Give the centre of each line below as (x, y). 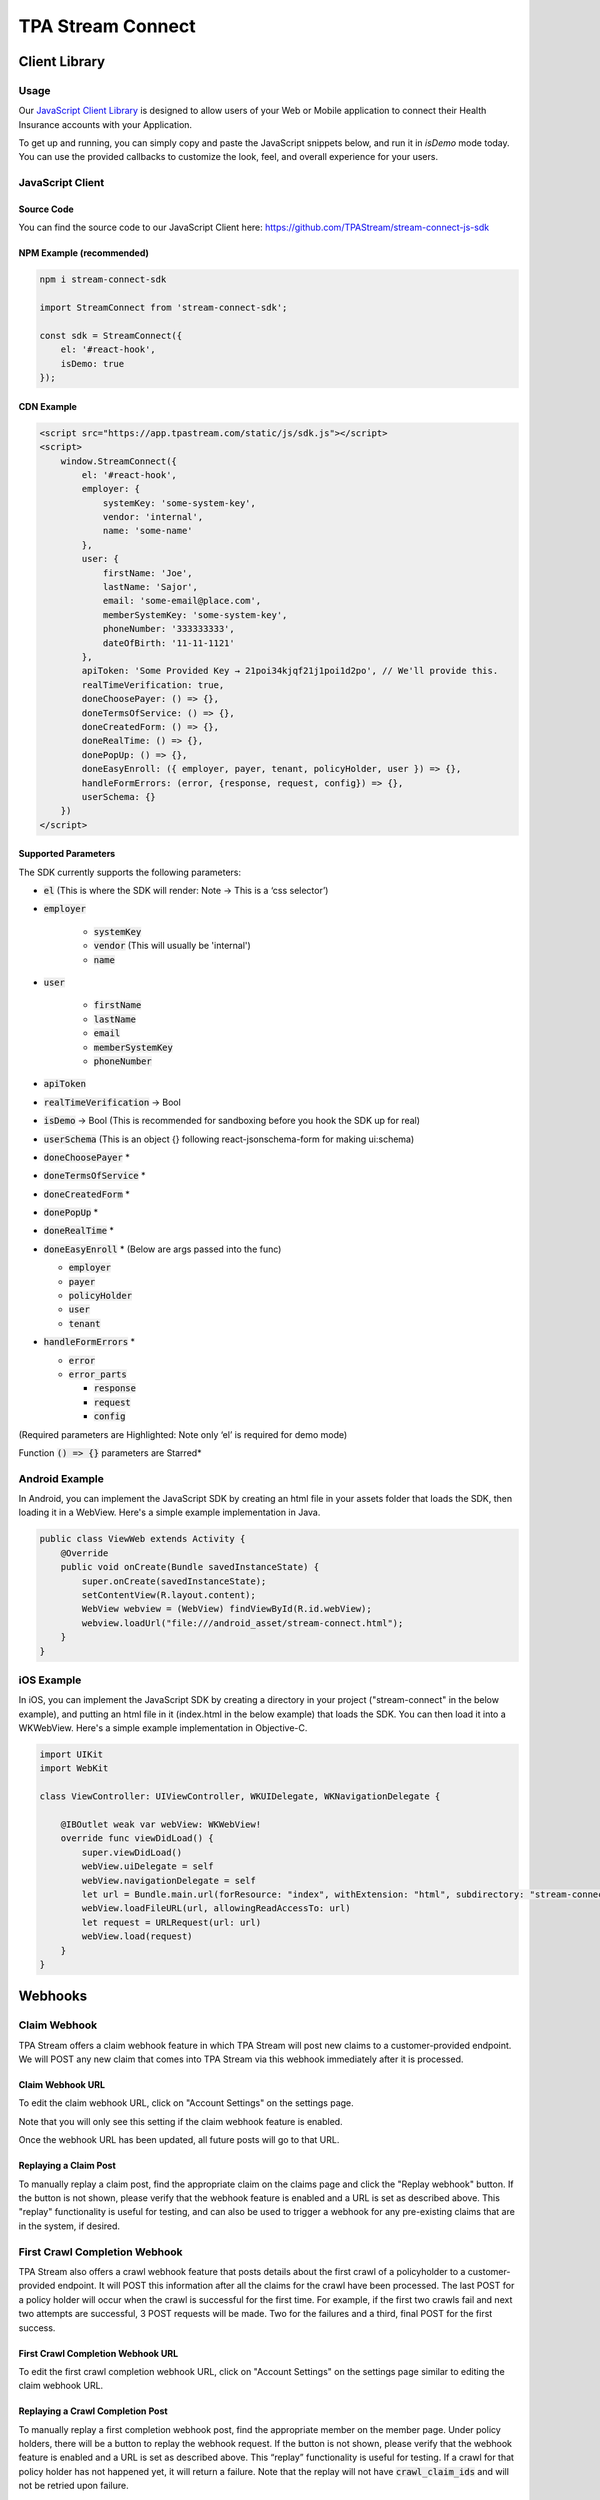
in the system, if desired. (69, 2226)
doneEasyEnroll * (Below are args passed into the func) (162, 1249)
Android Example (61, 1478)
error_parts (97, 1374)
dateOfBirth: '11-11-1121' (168, 643)
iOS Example (50, 1680)
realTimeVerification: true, (153, 684)
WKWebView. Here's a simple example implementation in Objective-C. (163, 1728)
